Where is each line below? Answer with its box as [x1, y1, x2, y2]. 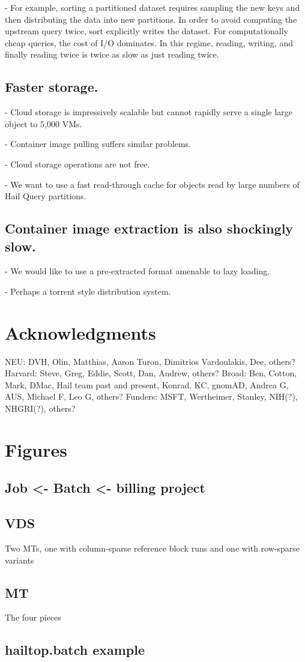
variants [5, 553, 34, 566]
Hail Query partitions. [5, 190, 86, 202]
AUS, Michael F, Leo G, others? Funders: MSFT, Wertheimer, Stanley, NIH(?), [5, 390, 298, 403]
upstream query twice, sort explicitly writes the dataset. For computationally [5, 25, 289, 37]
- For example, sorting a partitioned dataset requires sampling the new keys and [5, 1, 300, 13]
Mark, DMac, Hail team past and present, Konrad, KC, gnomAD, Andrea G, [5, 378, 289, 391]
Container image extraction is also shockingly [5, 219, 294, 238]
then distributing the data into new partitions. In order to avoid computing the [5, 13, 297, 25]
